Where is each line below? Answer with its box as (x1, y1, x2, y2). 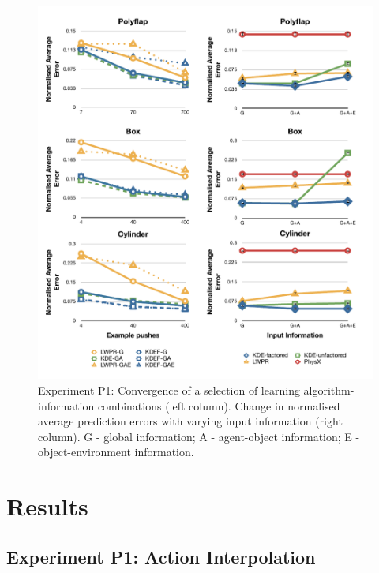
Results (6, 490, 88, 522)
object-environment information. (38, 444, 194, 460)
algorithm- (303, 382, 355, 399)
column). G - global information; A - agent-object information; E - (38, 428, 360, 444)
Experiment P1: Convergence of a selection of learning (38, 382, 300, 399)
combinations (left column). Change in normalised (97, 397, 340, 414)
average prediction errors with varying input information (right (38, 413, 343, 429)
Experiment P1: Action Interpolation (6, 544, 316, 568)
